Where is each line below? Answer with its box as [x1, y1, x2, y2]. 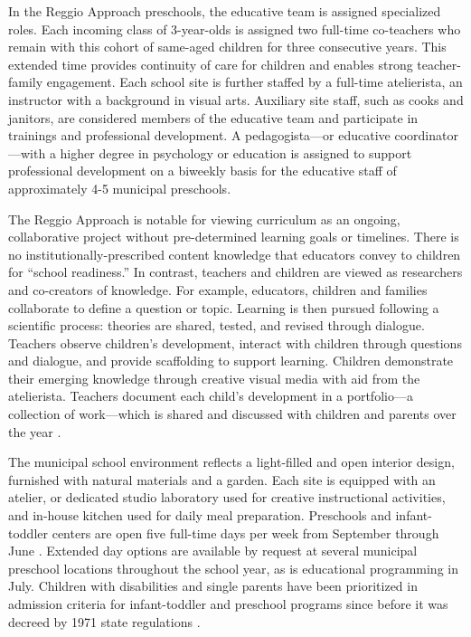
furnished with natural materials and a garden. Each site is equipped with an [8, 470, 436, 489]
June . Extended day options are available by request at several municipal [8, 541, 418, 560]
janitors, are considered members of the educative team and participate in [8, 108, 419, 127]
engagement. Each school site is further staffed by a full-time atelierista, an [46, 72, 463, 91]
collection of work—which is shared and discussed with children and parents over [8, 404, 457, 423]
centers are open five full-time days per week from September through [52, 523, 439, 542]
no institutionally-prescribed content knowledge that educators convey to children [8, 244, 461, 263]
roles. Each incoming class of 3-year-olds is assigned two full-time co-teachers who [8, 19, 461, 38]
